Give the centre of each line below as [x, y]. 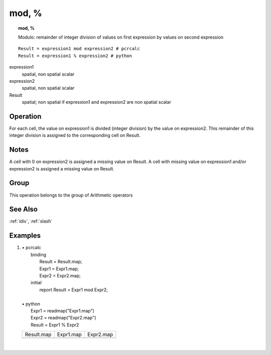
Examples [25, 236]
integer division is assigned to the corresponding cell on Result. [75, 135]
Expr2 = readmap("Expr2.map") [63, 318]
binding [39, 254]
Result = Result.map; [61, 262]
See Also [23, 209]
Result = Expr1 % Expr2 [55, 325]
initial [36, 283]
